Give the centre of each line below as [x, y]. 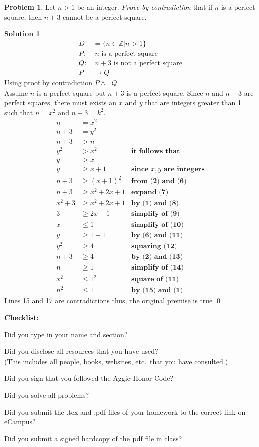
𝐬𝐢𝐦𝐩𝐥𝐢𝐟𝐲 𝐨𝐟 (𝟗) [155, 214]
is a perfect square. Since [165, 92]
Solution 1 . [23, 33]
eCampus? [20, 422]
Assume [16, 92]
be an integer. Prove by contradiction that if [145, 7]
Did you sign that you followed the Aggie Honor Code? [89, 378]
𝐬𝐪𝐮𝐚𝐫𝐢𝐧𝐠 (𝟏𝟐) [154, 246]
